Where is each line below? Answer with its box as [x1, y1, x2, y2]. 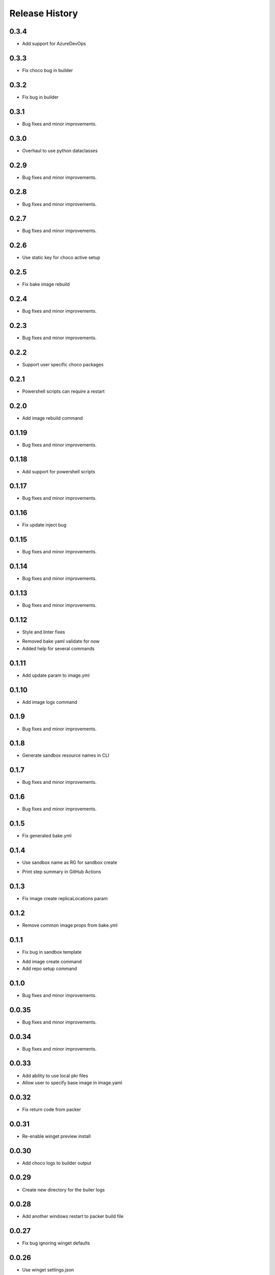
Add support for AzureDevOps [22, 41, 86, 47]
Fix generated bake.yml [22, 833, 72, 839]
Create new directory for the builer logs [22, 1186, 105, 1193]
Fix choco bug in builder [22, 67, 73, 73]
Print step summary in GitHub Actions [22, 869, 101, 875]
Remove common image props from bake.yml [22, 922, 118, 928]
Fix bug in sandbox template [22, 949, 81, 955]
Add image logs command [22, 699, 77, 705]
